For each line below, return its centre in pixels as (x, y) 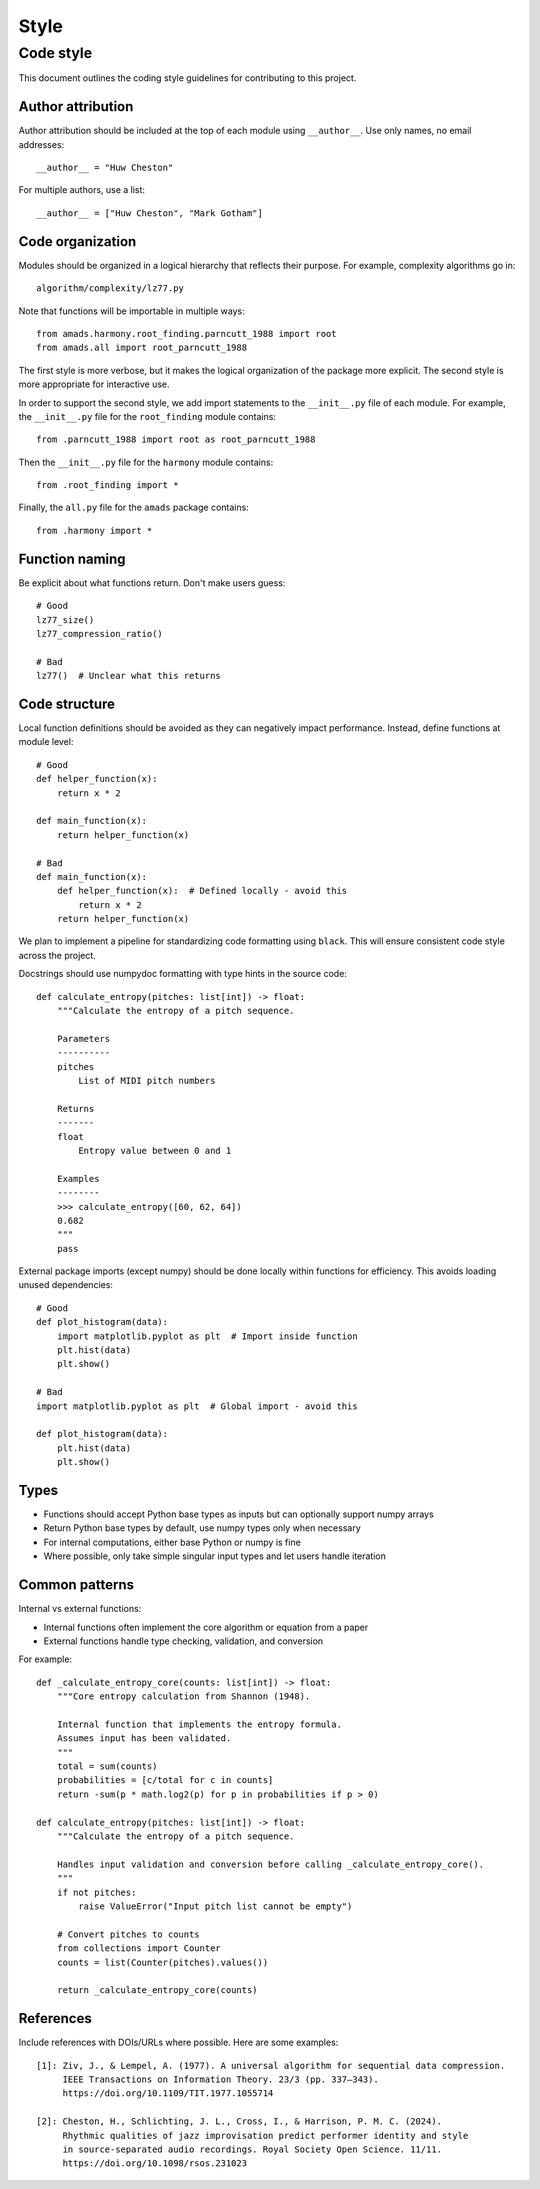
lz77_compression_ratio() (100, 633)
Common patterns (76, 1585)
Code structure (66, 703)
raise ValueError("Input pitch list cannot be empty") (215, 1906)
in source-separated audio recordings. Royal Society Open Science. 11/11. (252, 2149)
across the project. (57, 955)
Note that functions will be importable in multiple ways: (131, 311)
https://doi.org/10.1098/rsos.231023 (155, 2163)
